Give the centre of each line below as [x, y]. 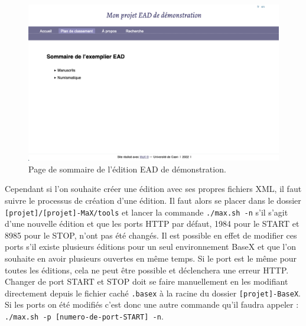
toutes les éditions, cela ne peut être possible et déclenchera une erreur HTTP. [147, 270]
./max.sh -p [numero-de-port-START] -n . [84, 316]
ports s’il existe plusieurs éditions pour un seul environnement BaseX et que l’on [150, 247]
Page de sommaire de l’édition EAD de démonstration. [127, 169]
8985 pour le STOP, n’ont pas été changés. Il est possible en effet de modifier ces [151, 235]
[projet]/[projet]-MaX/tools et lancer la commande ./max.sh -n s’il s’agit [147, 212]
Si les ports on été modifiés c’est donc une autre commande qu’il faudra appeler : [152, 304]
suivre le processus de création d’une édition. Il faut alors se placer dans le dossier [153, 200]
